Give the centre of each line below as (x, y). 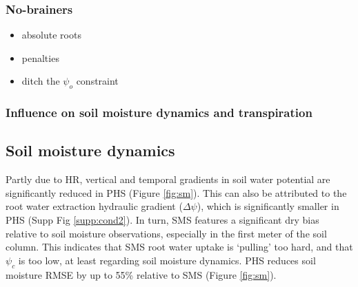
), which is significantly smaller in (268, 206)
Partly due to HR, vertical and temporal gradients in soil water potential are (168, 179)
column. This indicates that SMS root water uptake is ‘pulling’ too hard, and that (179, 247)
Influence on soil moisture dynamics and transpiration (159, 113)
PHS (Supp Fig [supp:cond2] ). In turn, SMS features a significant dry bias (162, 220)
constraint (97, 81)
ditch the (41, 81)
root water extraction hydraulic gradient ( (94, 206)
